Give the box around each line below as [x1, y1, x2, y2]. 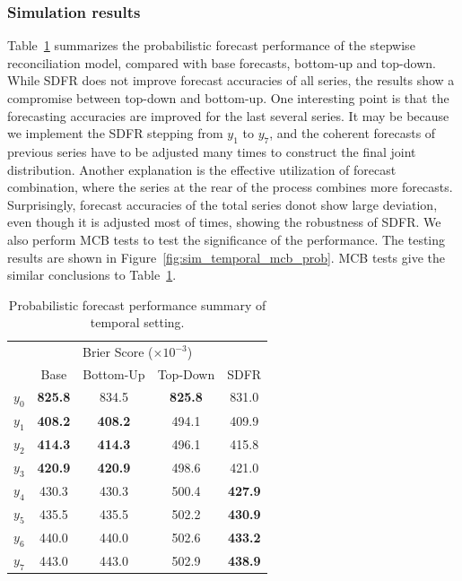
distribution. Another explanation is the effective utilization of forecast [7, 160, 397, 178]
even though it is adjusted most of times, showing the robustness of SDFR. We [7, 212, 441, 231]
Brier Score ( [83, 343, 153, 361]
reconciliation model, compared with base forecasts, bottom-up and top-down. [7, 53, 436, 72]
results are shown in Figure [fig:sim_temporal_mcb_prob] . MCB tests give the [7, 247, 445, 266]
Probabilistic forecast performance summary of [8, 295, 266, 314]
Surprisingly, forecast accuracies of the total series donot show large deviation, [7, 195, 438, 213]
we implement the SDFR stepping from [7, 124, 223, 143]
